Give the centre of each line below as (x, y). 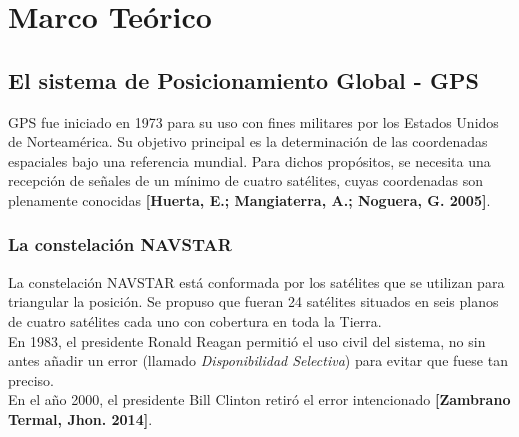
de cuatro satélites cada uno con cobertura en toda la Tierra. (195, 320)
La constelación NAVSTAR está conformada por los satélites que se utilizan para (256, 281)
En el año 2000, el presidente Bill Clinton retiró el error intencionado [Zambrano (259, 399)
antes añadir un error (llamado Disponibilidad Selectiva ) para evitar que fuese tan (258, 360)
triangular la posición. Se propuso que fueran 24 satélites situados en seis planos (253, 301)
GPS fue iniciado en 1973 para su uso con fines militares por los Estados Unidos (253, 121)
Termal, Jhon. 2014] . (80, 418)
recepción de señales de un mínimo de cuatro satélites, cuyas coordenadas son (246, 180)
